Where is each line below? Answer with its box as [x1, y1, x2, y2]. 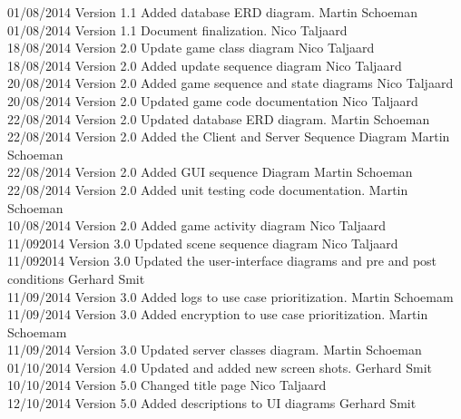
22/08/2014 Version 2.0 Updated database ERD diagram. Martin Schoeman [7, 109, 430, 128]
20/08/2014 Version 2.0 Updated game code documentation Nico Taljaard [7, 91, 418, 110]
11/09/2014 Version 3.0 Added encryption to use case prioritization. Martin [7, 305, 428, 324]
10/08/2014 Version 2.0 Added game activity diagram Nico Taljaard [7, 216, 387, 235]
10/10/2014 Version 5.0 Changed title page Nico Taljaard [7, 375, 327, 395]
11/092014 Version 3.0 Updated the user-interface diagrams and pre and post [7, 251, 437, 270]
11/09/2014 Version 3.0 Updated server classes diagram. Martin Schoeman [7, 340, 422, 359]
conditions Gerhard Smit [7, 268, 145, 287]
